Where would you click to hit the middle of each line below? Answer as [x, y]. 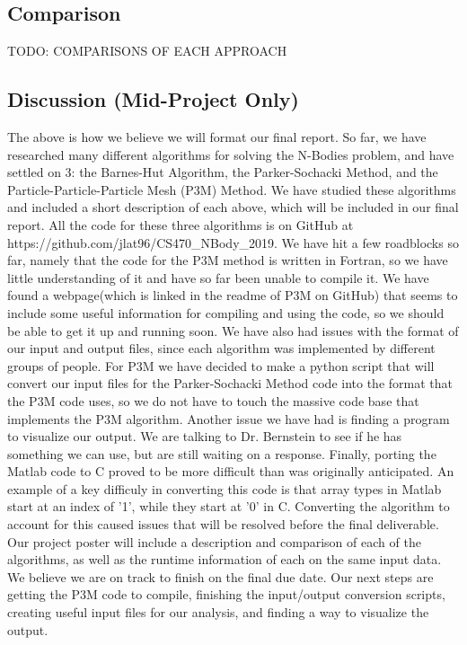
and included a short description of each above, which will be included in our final [233, 207]
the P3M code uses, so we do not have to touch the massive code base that [213, 400]
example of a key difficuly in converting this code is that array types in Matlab [225, 488]
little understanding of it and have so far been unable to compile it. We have [218, 277]
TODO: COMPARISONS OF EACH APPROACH [147, 51]
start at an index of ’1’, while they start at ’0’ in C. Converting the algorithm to [229, 506]
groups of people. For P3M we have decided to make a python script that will [221, 365]
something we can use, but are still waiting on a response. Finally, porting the [222, 453]
